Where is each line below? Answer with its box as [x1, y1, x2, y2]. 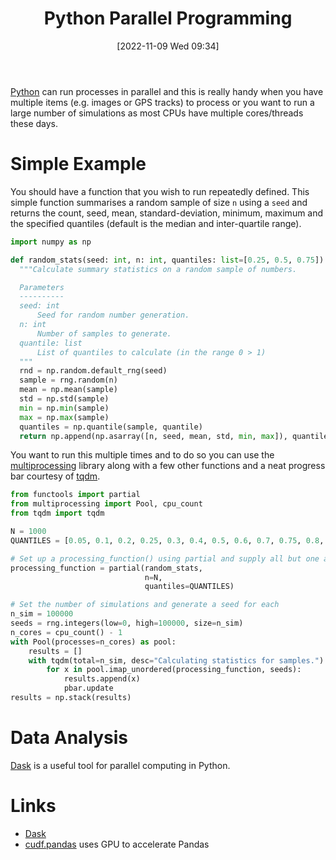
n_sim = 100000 [10, 609, 74, 619]
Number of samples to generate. [36, 328, 172, 339]
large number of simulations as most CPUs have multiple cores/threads [10, 107, 304, 119]
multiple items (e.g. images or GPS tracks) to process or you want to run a [10, 96, 315, 108]
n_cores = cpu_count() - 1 [10, 627, 123, 637]
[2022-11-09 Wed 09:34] [116, 40, 220, 52]
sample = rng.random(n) [19, 375, 118, 386]
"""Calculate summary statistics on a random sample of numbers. [19, 264, 298, 274]
